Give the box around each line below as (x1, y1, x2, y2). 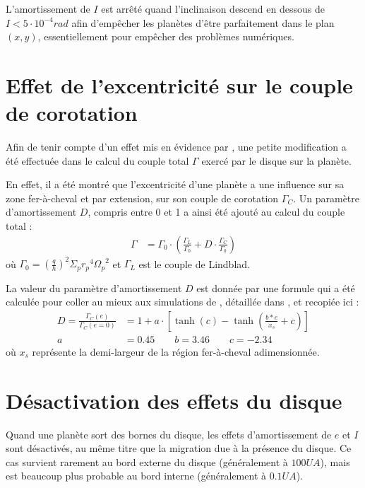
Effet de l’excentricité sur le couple (6, 70, 353, 99)
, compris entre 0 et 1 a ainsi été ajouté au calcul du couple (88, 204, 345, 219)
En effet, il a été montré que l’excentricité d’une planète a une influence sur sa (6, 177, 345, 192)
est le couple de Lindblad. (138, 256, 250, 271)
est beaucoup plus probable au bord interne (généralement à (6, 468, 266, 483)
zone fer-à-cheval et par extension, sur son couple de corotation (6, 190, 279, 205)
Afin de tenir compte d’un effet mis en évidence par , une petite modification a (6, 139, 347, 154)
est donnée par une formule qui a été (196, 280, 355, 295)
